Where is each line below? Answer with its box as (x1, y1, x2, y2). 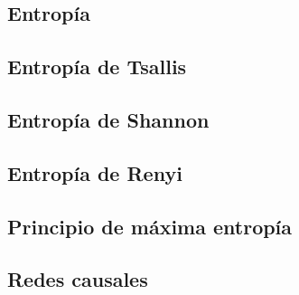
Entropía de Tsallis (7, 52, 187, 81)
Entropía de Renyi (7, 158, 182, 186)
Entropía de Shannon (7, 105, 210, 133)
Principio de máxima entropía (7, 212, 293, 240)
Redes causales (7, 265, 148, 293)
